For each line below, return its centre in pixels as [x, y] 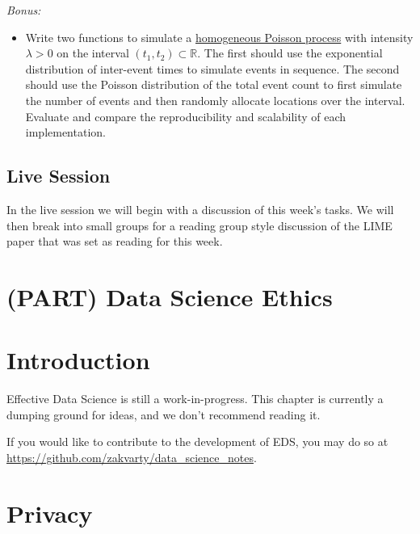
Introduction [78, 360]
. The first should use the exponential [290, 53]
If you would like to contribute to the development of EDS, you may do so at [197, 441]
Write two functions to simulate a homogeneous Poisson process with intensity [219, 37]
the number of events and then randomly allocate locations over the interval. [215, 100]
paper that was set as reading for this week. [115, 241]
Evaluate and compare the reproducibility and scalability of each [186, 116]
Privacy [50, 513]
